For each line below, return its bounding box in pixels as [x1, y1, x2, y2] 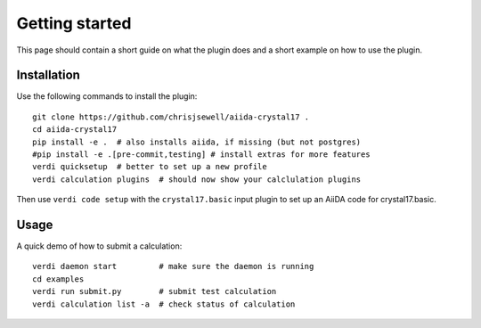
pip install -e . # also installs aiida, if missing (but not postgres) [32, 136, 362, 147]
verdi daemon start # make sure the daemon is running [32, 261, 314, 272]
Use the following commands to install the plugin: [16, 91, 198, 102]
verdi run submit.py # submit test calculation [32, 286, 277, 297]
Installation [16, 68, 80, 83]
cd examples [32, 274, 85, 284]
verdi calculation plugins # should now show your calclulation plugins [32, 174, 362, 184]
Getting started [16, 13, 132, 33]
